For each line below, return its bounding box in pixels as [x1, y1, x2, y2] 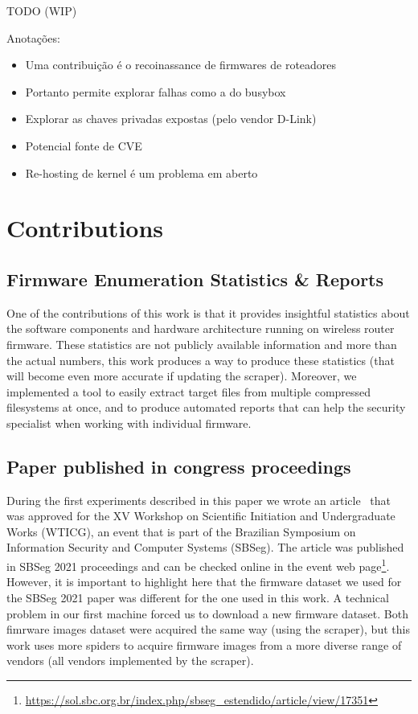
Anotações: [6, 29, 60, 46]
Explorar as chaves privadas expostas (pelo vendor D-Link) [25, 110, 317, 127]
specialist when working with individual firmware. [6, 414, 252, 431]
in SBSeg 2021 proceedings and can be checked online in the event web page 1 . [6, 556, 390, 574]
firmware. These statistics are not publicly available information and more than [6, 335, 397, 352]
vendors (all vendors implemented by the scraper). [6, 652, 254, 669]
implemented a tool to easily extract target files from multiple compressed [6, 383, 371, 400]
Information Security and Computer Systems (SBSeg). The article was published [6, 539, 404, 556]
